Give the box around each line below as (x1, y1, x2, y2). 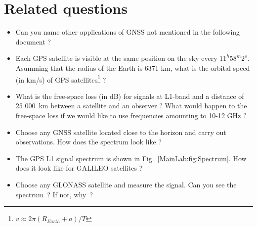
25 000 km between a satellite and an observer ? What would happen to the (15, 100, 247, 111)
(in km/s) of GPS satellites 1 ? (15, 73, 106, 85)
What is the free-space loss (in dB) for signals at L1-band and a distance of (15, 91, 244, 101)
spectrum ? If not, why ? (15, 189, 93, 199)
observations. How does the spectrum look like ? (15, 136, 162, 147)
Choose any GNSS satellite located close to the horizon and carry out (15, 127, 226, 137)
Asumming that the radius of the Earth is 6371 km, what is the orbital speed (15, 62, 250, 73)
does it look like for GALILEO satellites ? (15, 163, 143, 173)
